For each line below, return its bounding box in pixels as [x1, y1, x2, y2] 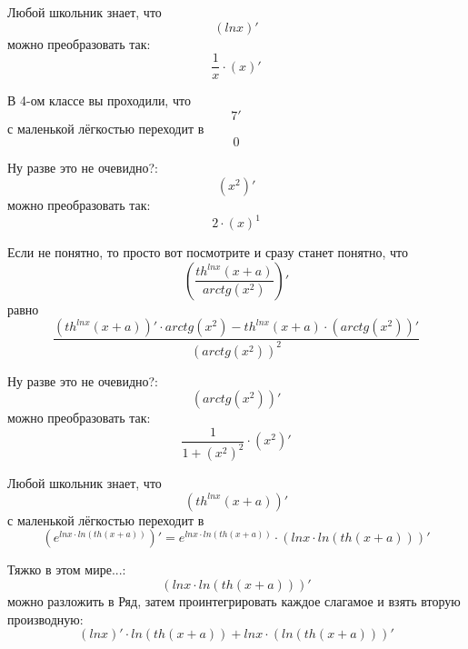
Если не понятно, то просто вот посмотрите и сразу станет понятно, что [7, 243, 408, 262]
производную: [7, 609, 84, 628]
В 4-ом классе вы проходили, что [7, 91, 191, 110]
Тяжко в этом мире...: [7, 560, 126, 579]
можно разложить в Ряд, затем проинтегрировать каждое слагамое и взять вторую [7, 592, 461, 611]
